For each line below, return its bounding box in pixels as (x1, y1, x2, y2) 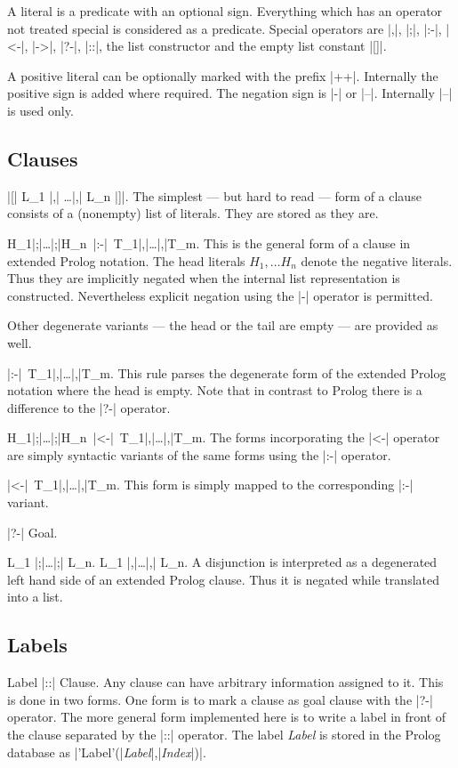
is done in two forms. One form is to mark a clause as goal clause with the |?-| (7, 690, 433, 708)
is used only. (7, 101, 74, 119)
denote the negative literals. (301, 251, 453, 270)
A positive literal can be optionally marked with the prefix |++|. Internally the (7, 66, 438, 85)
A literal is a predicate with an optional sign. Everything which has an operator (7, 2, 443, 20)
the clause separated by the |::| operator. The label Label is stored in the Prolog (7, 725, 441, 744)
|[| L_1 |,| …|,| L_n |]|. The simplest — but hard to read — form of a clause (7, 186, 422, 205)
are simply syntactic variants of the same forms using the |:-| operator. (7, 445, 391, 464)
